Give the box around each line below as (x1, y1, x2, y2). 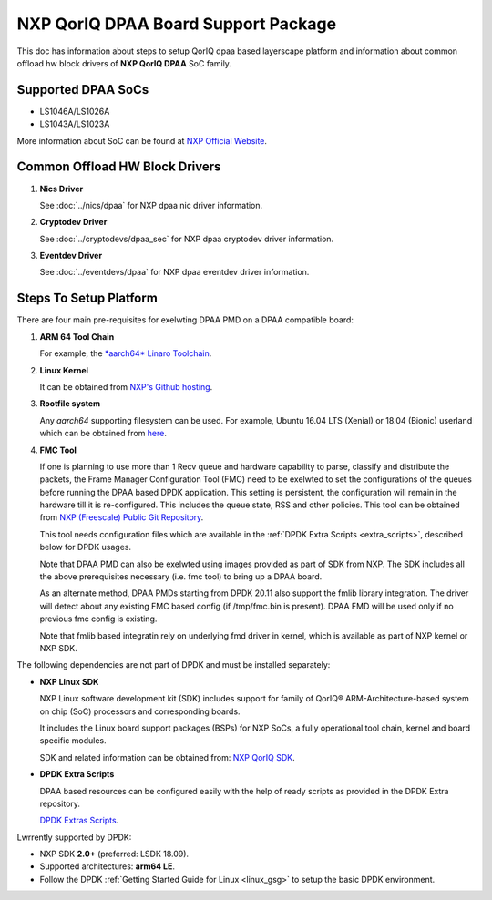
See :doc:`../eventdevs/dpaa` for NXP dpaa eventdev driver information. (39, 267, 310, 278)
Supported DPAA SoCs (16, 82, 149, 97)
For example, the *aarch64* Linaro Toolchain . (39, 348, 212, 359)
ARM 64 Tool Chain (39, 331, 115, 342)
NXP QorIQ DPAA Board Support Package (16, 14, 337, 34)
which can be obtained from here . (39, 428, 168, 439)
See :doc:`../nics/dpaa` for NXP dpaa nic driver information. (39, 199, 263, 210)
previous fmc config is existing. (39, 613, 158, 624)
